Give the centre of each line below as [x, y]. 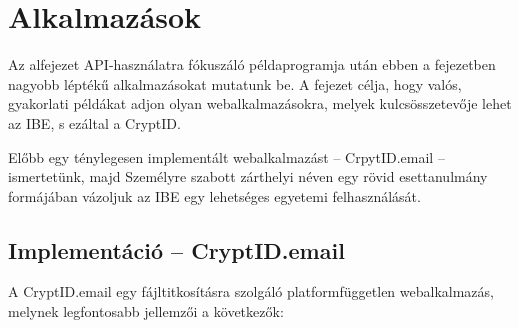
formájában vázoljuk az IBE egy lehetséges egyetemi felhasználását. [214, 195]
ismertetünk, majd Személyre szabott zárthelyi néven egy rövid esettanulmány [248, 176]
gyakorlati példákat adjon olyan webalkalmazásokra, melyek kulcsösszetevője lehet [260, 103]
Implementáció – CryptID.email [176, 249]
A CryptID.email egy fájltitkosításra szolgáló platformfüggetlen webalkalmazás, [251, 291]
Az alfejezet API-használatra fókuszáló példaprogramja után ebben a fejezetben [252, 64]
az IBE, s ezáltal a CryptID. [94, 122]
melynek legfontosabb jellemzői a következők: [146, 311]
